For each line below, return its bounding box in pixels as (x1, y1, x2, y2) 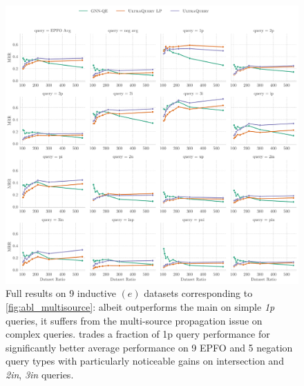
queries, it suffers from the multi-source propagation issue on (6, 313, 263, 327)
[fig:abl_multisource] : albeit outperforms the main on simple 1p (6, 300, 275, 314)
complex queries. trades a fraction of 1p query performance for (6, 327, 270, 341)
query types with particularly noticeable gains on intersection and (6, 354, 284, 368)
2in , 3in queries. (6, 367, 74, 382)
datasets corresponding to (144, 286, 253, 300)
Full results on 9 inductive (6, 286, 116, 300)
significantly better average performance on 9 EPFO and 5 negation (6, 340, 293, 354)
